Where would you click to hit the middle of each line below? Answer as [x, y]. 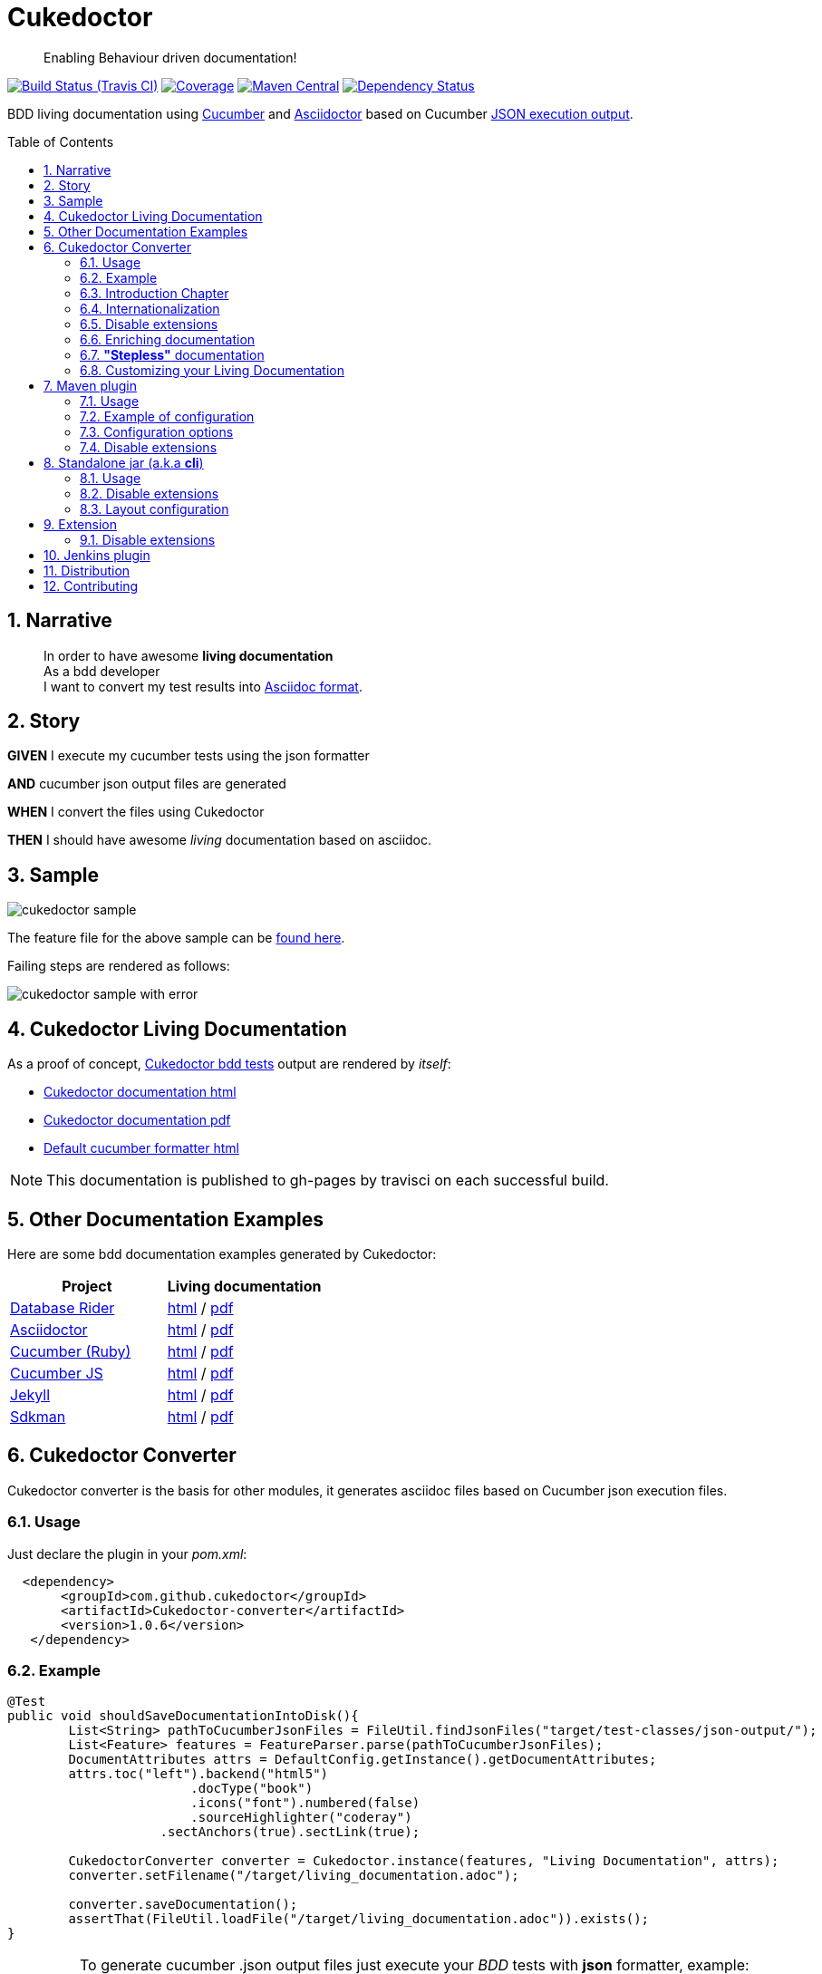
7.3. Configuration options [157, 431]
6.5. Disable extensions [149, 324]
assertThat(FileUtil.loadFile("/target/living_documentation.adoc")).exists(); [359, 1919]
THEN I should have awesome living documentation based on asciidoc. [220, 840]
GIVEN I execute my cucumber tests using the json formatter [189, 756]
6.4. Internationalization [150, 308]
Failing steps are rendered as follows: [119, 966]
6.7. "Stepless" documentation [172, 354]
